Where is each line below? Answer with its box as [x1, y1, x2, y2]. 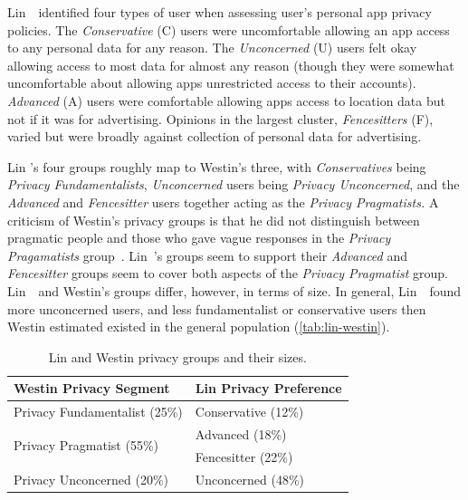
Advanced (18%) [195, 424, 287, 443]
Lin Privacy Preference [195, 379, 342, 398]
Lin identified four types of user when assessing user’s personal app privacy [7, 3, 432, 21]
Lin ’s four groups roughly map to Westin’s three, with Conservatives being [7, 157, 426, 176]
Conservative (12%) [195, 402, 304, 421]
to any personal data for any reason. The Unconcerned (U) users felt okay [7, 38, 417, 57]
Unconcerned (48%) [195, 469, 305, 488]
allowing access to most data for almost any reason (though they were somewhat [7, 55, 454, 74]
